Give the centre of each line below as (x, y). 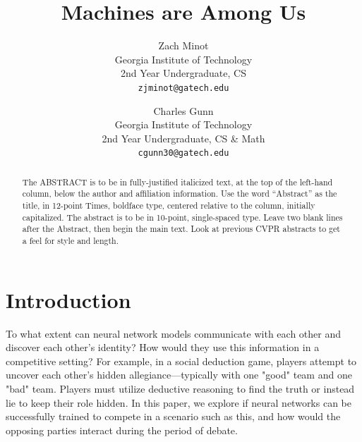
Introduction (68, 299)
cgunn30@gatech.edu (183, 153)
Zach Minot (183, 45)
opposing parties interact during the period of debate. (122, 430)
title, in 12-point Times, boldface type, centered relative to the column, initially (169, 205)
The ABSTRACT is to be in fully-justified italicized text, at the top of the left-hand (177, 182)
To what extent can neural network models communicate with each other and (173, 333)
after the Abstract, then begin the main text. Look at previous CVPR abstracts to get (181, 229)
